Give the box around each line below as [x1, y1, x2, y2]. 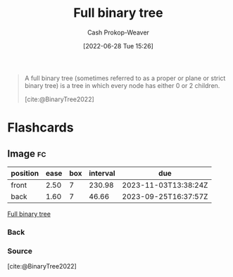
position [11, 168, 39, 178]
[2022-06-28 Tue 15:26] [83, 41, 153, 50]
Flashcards [7, 120, 74, 136]
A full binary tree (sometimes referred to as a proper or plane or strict [24, 74, 226, 82]
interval [89, 168, 115, 178]
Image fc [7, 148, 46, 160]
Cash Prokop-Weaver [87, 28, 150, 37]
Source [7, 246, 33, 256]
